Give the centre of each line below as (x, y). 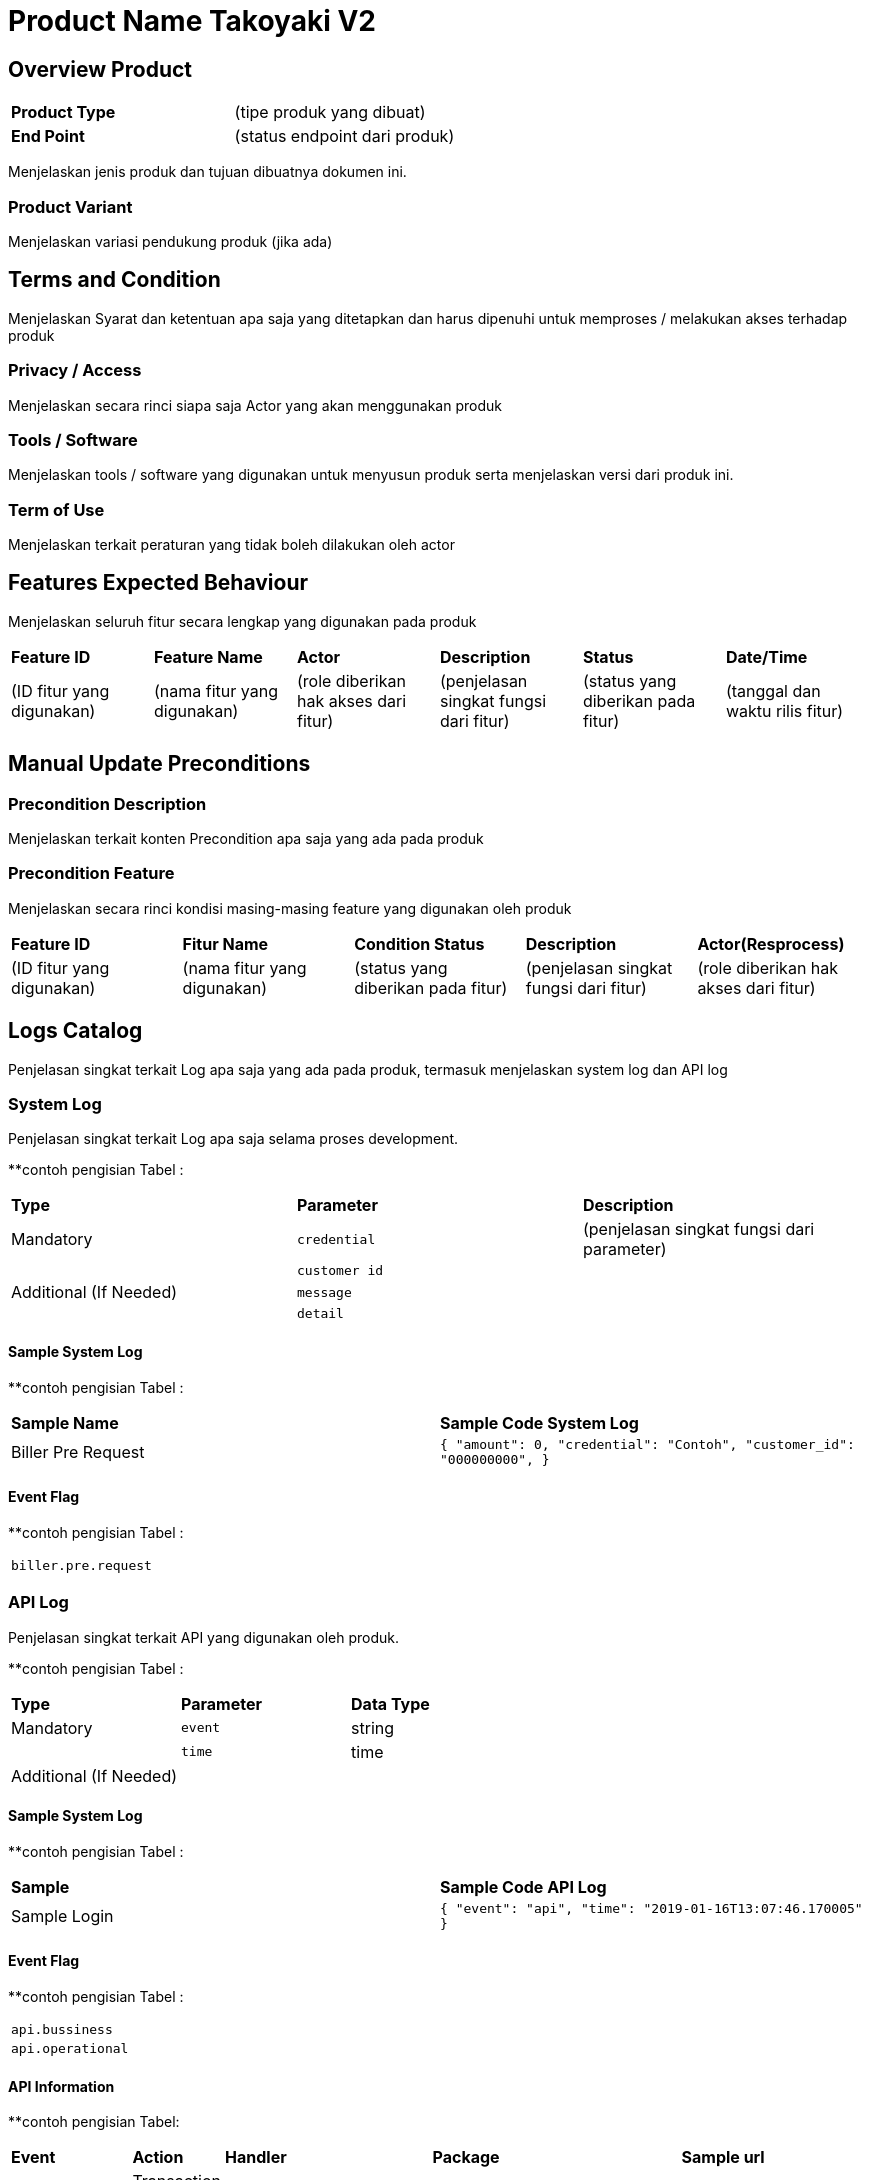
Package (466, 2157)
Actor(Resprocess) (771, 943)
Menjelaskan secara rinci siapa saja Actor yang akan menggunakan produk (255, 405)
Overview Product (100, 69)
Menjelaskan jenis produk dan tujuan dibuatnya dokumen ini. (207, 172)
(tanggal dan (773, 690)
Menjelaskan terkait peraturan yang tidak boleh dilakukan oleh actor (231, 545)
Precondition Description (107, 803)
